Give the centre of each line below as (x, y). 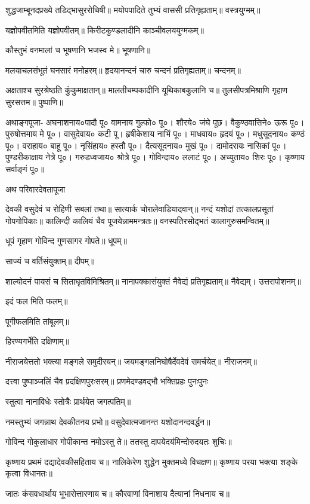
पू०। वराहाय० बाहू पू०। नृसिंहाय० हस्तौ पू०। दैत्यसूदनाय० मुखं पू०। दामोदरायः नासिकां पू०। (146, 145)
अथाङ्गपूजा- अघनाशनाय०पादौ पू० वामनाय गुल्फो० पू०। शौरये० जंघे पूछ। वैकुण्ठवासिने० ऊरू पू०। (155, 122)
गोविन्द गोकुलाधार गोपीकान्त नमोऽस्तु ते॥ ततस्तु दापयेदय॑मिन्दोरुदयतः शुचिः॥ (119, 442)
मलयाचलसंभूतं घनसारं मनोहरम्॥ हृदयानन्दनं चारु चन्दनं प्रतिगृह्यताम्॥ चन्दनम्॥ (123, 70)
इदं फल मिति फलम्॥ (37, 301)
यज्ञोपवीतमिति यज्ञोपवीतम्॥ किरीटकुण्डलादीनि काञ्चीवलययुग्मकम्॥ (105, 30)
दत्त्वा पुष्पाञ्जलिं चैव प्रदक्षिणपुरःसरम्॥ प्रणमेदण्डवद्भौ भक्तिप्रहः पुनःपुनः (107, 381)
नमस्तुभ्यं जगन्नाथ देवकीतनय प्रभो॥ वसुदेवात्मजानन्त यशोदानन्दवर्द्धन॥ (108, 421)
